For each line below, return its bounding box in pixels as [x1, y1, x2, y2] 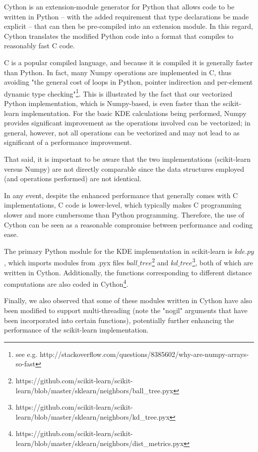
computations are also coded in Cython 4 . [4, 277, 129, 289]
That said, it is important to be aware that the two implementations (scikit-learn [4, 153, 251, 164]
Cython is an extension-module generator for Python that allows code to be [4, 1, 235, 11]
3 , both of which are [192, 256, 253, 267]
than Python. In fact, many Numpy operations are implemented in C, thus [4, 67, 232, 77]
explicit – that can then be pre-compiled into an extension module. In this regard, [4, 21, 253, 31]
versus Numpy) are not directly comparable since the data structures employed [4, 163, 244, 174]
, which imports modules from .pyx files [4, 257, 125, 267]
